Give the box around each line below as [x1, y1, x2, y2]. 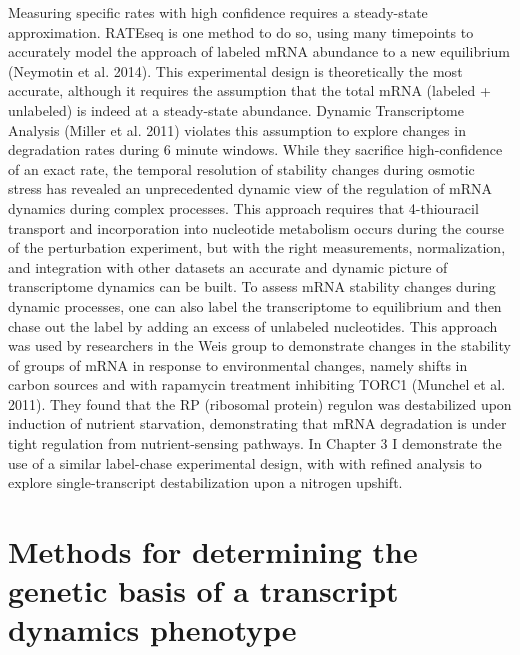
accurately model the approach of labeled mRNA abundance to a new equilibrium [8, 41, 510, 62]
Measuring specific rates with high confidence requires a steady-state [8, 2, 428, 22]
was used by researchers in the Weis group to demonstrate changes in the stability [8, 335, 511, 356]
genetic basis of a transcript [8, 570, 399, 611]
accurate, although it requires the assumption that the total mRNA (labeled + [8, 80, 491, 101]
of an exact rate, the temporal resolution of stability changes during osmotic [8, 158, 475, 179]
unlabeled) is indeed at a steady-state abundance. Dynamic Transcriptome [8, 99, 464, 120]
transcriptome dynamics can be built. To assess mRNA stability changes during [8, 276, 496, 297]
